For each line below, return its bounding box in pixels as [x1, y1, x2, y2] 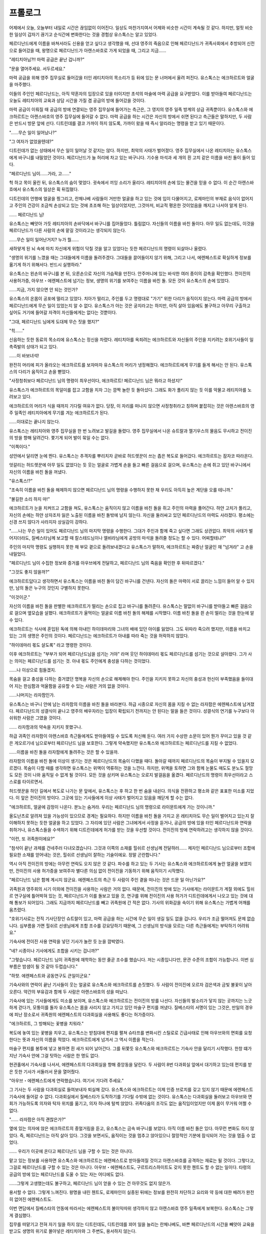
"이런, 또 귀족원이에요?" [9, 836, 55, 842]
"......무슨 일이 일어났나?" [9, 129, 57, 135]
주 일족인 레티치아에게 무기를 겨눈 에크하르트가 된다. [9, 410, 109, 416]
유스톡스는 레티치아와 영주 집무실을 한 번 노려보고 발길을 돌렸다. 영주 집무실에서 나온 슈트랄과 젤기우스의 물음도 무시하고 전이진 [9, 427, 252, 434]
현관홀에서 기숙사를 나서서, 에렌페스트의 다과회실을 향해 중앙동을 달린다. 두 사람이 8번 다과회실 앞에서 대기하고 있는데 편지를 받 [9, 1062, 252, 1068]
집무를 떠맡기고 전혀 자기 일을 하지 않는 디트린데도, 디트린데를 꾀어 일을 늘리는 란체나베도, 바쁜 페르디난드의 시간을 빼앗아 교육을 [9, 1221, 255, 1227]
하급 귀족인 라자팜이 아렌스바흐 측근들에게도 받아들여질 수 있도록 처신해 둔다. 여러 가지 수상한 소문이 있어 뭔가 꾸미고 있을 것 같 [9, 733, 252, 739]
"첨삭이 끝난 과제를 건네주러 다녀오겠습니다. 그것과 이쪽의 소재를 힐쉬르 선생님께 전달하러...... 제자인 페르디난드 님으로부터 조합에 [9, 845, 256, 851]
